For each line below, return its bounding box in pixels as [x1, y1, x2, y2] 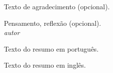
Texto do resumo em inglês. [4, 60, 86, 70]
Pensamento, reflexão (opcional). [4, 18, 101, 28]
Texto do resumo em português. [4, 43, 99, 54]
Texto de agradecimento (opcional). [4, 1, 110, 11]
